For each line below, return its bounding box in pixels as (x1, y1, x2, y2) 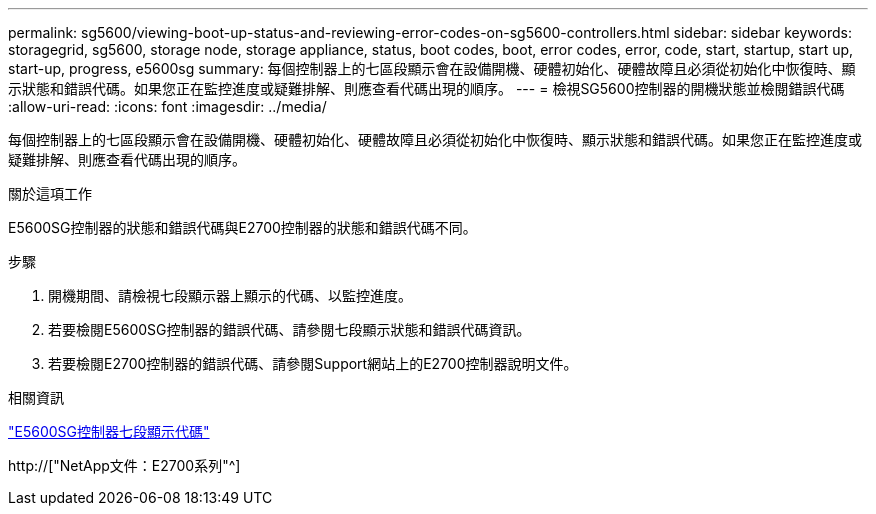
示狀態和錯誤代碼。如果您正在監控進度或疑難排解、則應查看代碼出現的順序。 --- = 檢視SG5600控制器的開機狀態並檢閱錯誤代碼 (8, 80, 845, 97)
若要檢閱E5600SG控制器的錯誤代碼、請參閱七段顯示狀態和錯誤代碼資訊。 (48, 321, 531, 338)
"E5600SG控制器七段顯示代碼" (8, 423, 210, 440)
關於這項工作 (8, 185, 92, 202)
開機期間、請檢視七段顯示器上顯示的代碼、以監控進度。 (48, 287, 412, 304)
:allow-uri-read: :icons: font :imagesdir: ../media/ (8, 98, 327, 115)
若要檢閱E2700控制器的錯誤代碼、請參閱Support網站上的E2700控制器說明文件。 (48, 355, 578, 372)
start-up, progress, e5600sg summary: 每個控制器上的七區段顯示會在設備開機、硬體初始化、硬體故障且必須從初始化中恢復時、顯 (8, 60, 856, 77)
